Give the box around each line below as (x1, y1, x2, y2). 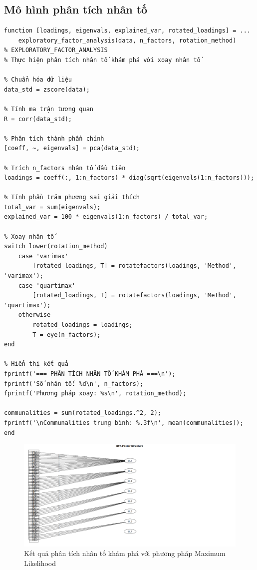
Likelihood (24, 558, 56, 568)
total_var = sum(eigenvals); (4, 203, 101, 211)
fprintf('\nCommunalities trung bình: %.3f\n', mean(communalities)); (4, 419, 244, 426)
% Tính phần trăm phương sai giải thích (4, 194, 140, 201)
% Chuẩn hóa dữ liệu (4, 76, 72, 84)
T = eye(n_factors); (32, 331, 101, 338)
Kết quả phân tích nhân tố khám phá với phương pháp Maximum (24, 548, 226, 558)
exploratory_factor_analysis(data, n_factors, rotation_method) (18, 37, 237, 44)
